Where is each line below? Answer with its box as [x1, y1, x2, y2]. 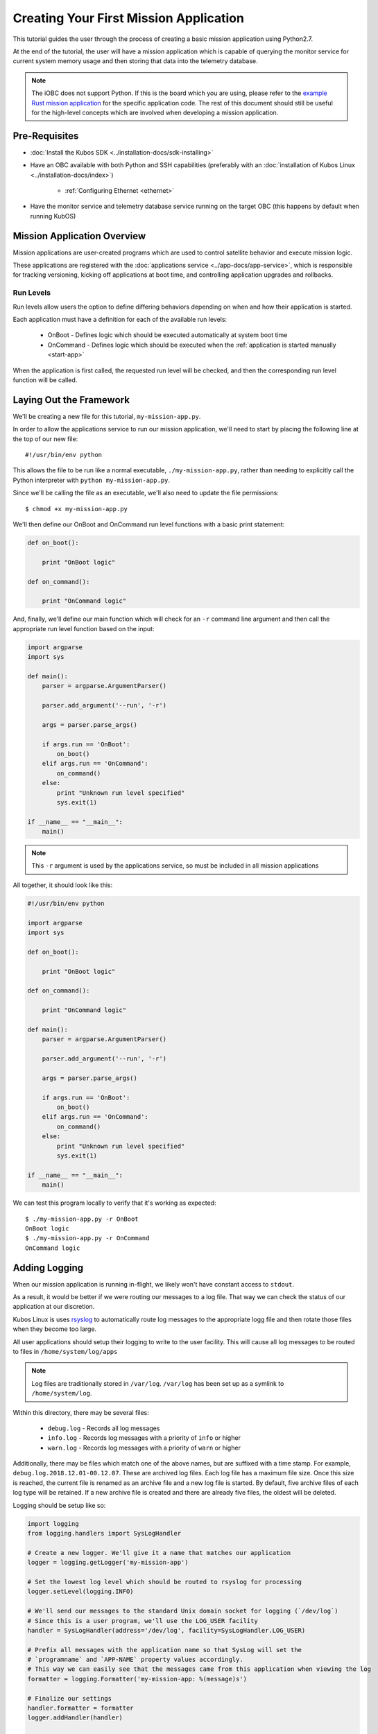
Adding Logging [12, 1262, 84, 1273]
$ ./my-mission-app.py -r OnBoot [25, 1214, 139, 1223]
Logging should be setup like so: [12, 1501, 106, 1509]
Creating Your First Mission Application [12, 10, 244, 26]
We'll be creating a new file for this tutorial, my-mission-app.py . [12, 412, 201, 420]
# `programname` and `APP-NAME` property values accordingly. [27, 1656, 243, 1664]
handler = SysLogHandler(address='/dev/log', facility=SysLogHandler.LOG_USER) [27, 1626, 306, 1634]
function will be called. [12, 375, 78, 384]
